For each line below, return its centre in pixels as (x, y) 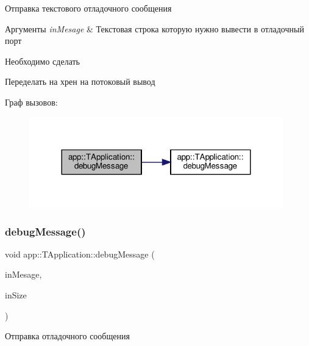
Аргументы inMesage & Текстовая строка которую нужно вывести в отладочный (154, 28)
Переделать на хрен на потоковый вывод (80, 81)
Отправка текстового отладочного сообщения (88, 8)
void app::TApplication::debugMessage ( (80, 254)
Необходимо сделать (43, 61)
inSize (16, 295)
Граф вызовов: (31, 102)
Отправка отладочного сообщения (67, 336)
